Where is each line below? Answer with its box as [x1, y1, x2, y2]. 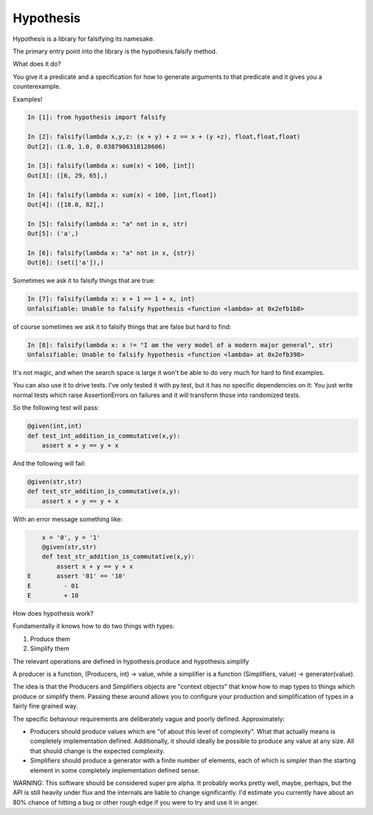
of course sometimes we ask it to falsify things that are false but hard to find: [12, 322, 231, 331]
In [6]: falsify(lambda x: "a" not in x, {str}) [27, 249, 195, 257]
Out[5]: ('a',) [27, 230, 79, 238]
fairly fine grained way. [12, 702, 79, 711]
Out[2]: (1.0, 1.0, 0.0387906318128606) [27, 143, 166, 150]
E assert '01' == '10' [27, 572, 126, 580]
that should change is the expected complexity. [30, 747, 165, 755]
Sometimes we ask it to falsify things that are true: [12, 277, 155, 285]
